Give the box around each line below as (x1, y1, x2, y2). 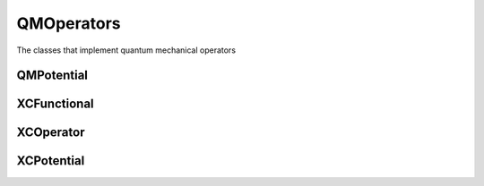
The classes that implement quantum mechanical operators (16, 45, 237, 55)
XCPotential (16, 153, 85, 169)
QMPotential (16, 68, 89, 83)
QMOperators (16, 13, 121, 33)
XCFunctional (16, 97, 94, 112)
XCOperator (16, 125, 85, 140)
